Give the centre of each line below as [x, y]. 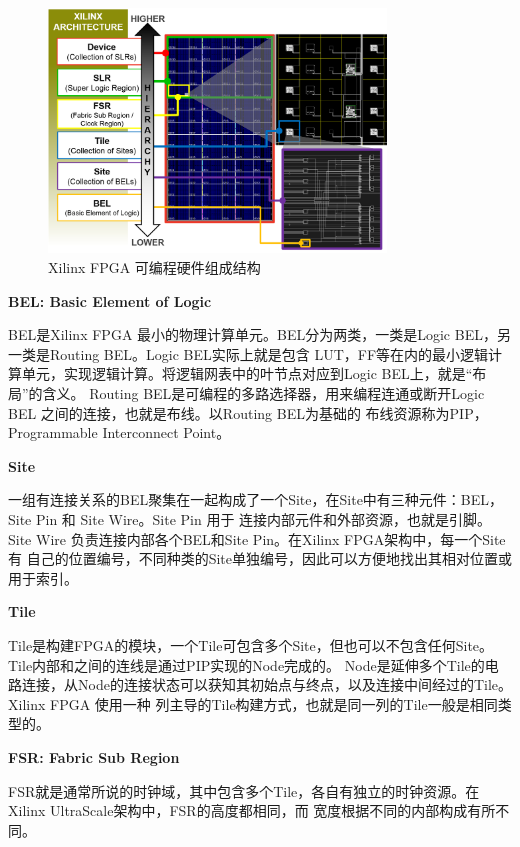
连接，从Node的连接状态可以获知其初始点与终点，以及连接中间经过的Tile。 [266, 684]
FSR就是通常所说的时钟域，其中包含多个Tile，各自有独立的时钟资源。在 [244, 790]
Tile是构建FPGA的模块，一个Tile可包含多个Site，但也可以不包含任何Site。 [251, 644]
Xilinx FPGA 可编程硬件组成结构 [154, 267]
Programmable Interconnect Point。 [119, 432]
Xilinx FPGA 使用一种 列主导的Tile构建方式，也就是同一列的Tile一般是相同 [253, 703]
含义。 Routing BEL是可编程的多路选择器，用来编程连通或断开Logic [263, 393]
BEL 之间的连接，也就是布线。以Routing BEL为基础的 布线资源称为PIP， [248, 412]
